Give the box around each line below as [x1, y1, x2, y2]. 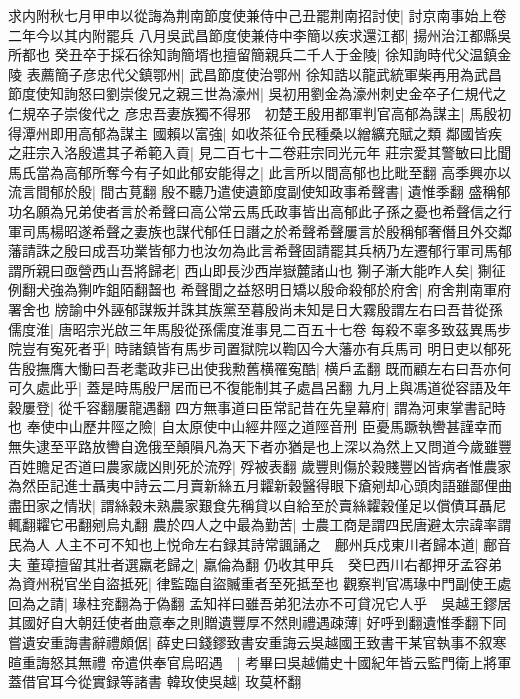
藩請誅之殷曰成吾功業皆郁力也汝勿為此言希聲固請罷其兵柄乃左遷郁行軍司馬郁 [8, 240, 512, 261]
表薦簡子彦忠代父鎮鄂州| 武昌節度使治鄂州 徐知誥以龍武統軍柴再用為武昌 [26, 63, 502, 84]
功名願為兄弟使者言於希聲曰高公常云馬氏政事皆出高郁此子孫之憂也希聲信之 [8, 200, 498, 221]
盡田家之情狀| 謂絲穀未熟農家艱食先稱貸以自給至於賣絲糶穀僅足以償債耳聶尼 [8, 494, 507, 515]
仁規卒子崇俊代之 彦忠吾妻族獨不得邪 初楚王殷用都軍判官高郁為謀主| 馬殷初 [8, 102, 512, 123]
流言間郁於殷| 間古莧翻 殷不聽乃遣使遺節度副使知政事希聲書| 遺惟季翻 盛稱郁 [8, 181, 511, 202]
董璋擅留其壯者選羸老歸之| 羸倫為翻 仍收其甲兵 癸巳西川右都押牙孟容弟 [26, 553, 502, 574]
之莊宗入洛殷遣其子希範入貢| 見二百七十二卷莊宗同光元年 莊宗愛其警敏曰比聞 [8, 142, 512, 163]
